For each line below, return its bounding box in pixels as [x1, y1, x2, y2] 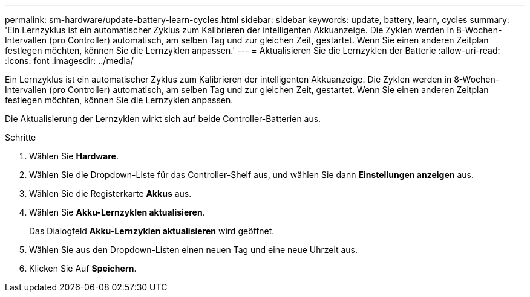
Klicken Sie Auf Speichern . [29, 263, 137, 273]
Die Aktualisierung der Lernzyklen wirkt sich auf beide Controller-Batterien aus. [5, 113, 321, 124]
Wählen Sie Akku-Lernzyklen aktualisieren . [29, 207, 205, 217]
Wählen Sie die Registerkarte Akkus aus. [29, 188, 192, 199]
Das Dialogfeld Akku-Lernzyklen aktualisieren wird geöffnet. [29, 226, 275, 236]
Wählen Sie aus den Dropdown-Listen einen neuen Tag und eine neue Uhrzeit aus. [29, 244, 358, 255]
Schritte [5, 132, 36, 142]
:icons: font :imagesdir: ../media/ [5, 56, 134, 66]
